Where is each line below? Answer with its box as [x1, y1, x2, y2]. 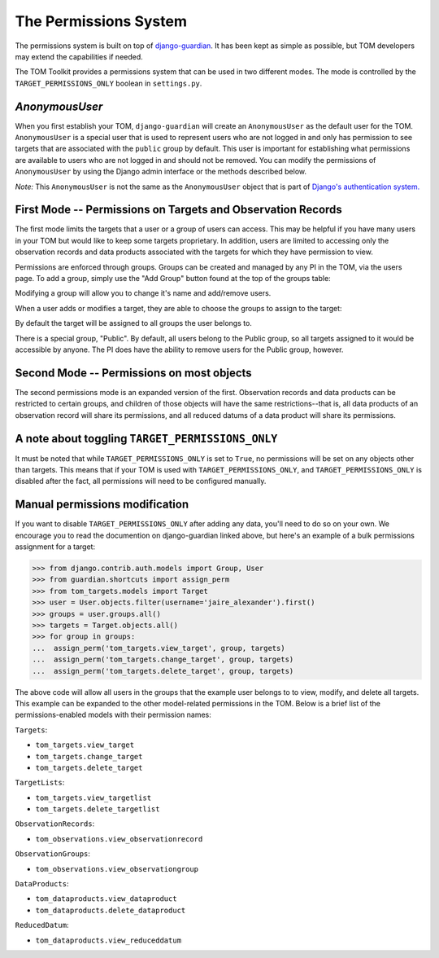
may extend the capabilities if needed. [15, 51, 144, 61]
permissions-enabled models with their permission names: [15, 710, 211, 720]
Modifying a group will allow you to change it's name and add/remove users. [15, 288, 272, 298]
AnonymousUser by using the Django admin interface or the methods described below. [15, 167, 306, 177]
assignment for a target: [15, 542, 96, 552]
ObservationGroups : [15, 849, 91, 859]
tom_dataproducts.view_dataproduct [35, 894, 178, 903]
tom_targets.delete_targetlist [35, 805, 160, 814]
